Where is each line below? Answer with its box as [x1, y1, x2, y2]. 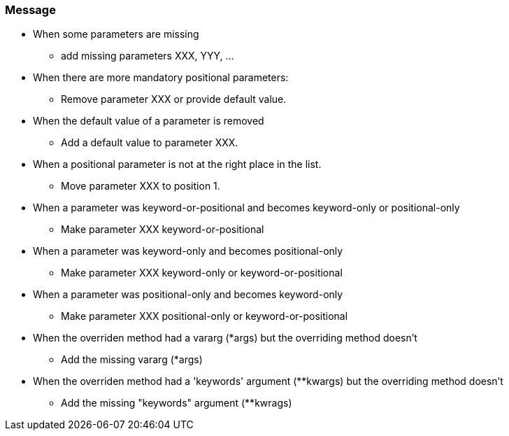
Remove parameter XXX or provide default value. [61, 93, 287, 106]
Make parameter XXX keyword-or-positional [61, 223, 264, 236]
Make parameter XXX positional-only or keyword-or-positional [61, 310, 348, 323]
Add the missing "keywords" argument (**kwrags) [61, 397, 292, 409]
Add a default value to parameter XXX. [61, 136, 238, 149]
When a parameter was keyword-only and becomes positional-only [33, 245, 343, 258]
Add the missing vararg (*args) [61, 353, 203, 366]
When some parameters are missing [33, 28, 199, 41]
